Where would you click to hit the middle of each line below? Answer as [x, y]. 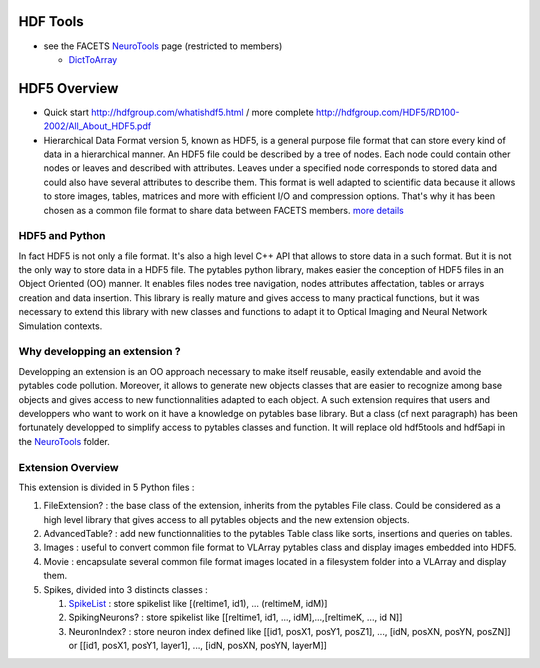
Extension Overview [68, 467]
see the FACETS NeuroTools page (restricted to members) [163, 46]
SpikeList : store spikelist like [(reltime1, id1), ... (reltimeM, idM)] [198, 603]
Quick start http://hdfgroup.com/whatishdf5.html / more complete [178, 112]
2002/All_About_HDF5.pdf [97, 126]
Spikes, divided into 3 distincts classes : [126, 589]
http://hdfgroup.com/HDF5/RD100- [387, 112]
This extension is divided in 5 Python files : [106, 487]
